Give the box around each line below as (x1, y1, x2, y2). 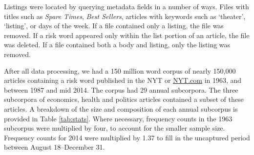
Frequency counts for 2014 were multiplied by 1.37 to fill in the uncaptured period (4, 132, 250, 142)
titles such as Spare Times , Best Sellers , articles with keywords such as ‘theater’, (4, 11, 246, 21)
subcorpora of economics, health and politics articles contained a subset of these (4, 94, 244, 104)
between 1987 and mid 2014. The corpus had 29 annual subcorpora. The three (4, 84, 238, 95)
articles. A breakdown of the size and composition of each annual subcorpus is (4, 103, 238, 114)
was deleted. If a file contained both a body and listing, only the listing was (4, 39, 231, 50)
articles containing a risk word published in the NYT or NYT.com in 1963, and (4, 75, 242, 85)
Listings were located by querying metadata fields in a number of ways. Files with (4, 1, 249, 11)
